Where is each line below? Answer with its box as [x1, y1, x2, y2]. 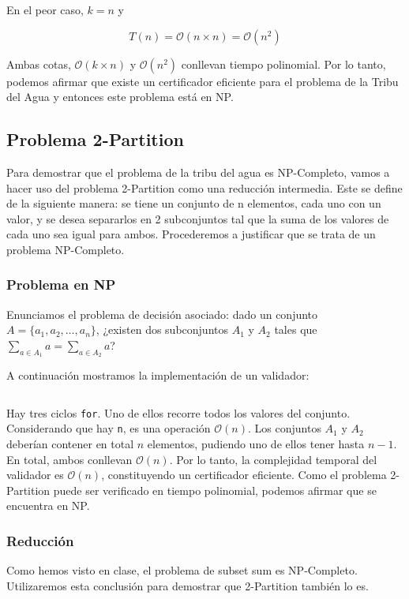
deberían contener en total [6, 436, 134, 452]
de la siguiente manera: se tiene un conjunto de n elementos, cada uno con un [6, 195, 381, 212]
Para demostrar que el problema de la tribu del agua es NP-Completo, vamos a [6, 163, 390, 180]
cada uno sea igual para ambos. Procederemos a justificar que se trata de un [6, 226, 376, 242]
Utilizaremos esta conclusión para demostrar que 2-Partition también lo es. [6, 577, 369, 593]
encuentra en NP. [6, 497, 90, 514]
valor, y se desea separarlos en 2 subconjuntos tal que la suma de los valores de [6, 210, 389, 226]
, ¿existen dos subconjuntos [96, 321, 228, 338]
